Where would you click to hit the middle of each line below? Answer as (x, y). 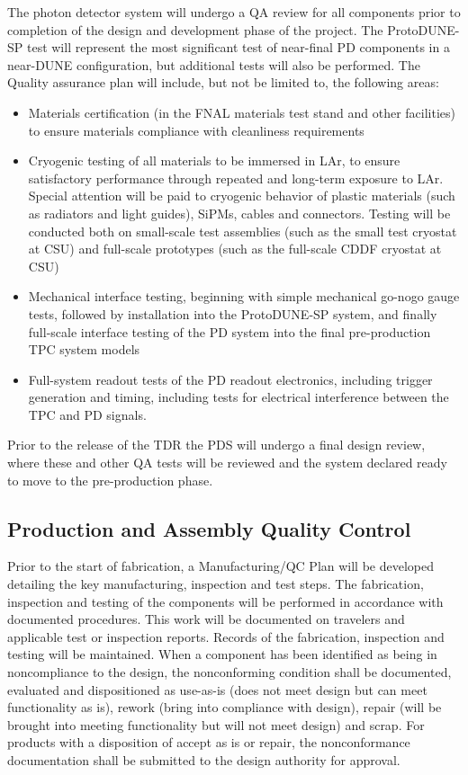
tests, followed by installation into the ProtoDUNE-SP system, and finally (233, 313)
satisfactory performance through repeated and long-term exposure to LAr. (236, 178)
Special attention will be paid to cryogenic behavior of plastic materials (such (242, 196)
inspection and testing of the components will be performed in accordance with (225, 601)
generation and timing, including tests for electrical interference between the (238, 397)
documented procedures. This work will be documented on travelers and (206, 619)
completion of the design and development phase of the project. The (195, 29)
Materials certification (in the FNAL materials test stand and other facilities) (242, 112)
